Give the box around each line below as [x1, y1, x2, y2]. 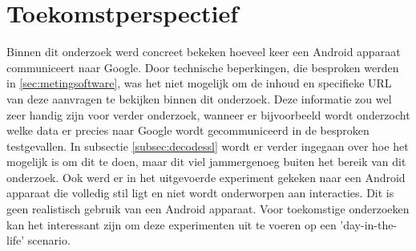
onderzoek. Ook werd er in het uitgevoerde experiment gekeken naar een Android [6, 168, 406, 185]
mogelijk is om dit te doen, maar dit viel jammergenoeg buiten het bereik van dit [6, 153, 406, 170]
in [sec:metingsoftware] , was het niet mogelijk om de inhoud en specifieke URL [6, 75, 392, 91]
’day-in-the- [340, 216, 398, 233]
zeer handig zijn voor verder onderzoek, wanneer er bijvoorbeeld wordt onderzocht [6, 106, 410, 123]
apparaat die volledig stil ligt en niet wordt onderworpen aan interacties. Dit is [6, 184, 394, 201]
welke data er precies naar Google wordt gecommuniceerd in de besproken [6, 122, 370, 139]
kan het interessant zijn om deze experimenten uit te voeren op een [6, 216, 337, 233]
